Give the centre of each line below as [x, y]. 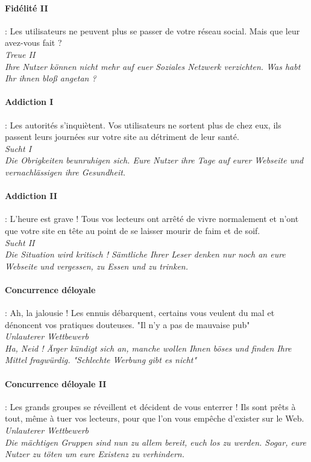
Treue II [20, 54]
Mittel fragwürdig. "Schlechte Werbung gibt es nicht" [101, 360]
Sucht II [20, 242]
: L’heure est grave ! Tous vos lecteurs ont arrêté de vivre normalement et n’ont [152, 219]
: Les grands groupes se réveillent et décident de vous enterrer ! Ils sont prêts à [150, 406]
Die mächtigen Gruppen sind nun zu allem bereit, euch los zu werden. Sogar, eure [156, 442]
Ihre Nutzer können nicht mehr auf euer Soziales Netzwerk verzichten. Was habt [153, 66]
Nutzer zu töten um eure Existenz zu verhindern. [95, 454]
